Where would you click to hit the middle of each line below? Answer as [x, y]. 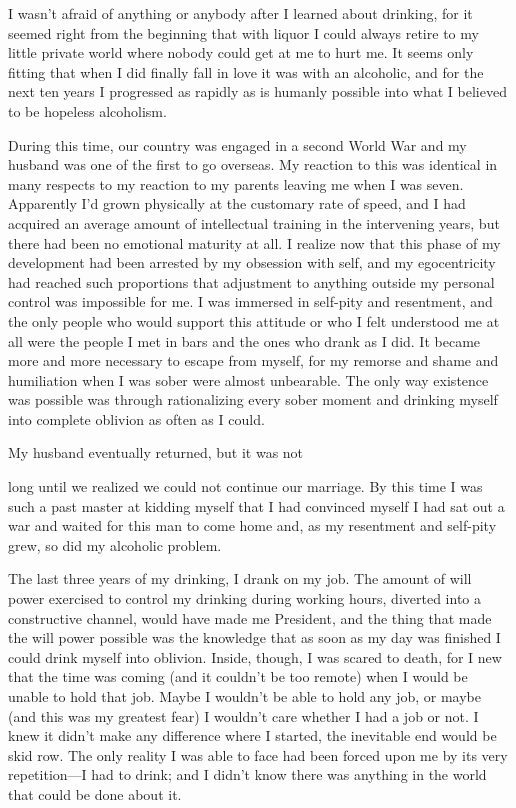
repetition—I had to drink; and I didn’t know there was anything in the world [247, 774]
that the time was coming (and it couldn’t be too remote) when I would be [238, 676]
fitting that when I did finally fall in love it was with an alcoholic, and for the [246, 71]
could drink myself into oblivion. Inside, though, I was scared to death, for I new [255, 656]
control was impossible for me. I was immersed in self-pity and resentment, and [250, 301]
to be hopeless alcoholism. [87, 110]
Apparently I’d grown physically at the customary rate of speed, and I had [237, 203]
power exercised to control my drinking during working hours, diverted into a [245, 598]
